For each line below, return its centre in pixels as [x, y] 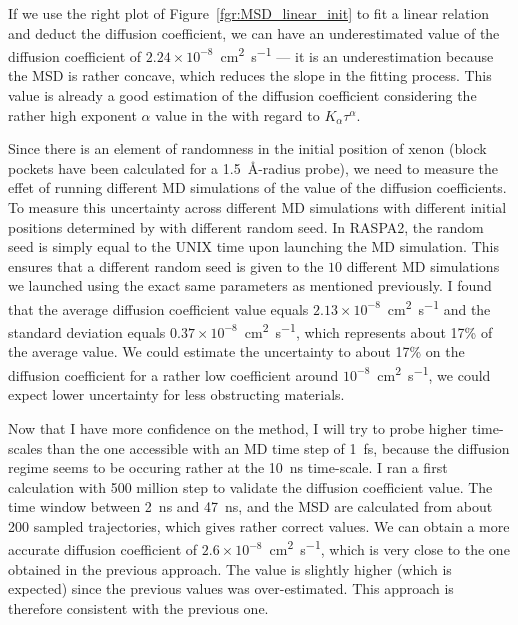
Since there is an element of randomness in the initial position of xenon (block [247, 148]
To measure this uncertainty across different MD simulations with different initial [257, 207]
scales [25, 447]
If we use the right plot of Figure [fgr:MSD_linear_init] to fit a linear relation [249, 13]
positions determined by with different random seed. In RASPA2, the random [246, 226]
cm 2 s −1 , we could [434, 373]
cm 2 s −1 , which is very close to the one [389, 548]
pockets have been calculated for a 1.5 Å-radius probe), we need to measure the [253, 167]
